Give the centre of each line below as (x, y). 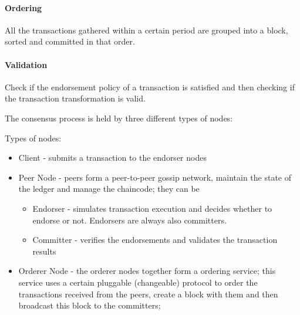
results (44, 251)
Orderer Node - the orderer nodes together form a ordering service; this (147, 271)
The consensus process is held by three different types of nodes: (119, 118)
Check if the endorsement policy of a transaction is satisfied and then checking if (150, 87)
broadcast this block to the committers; (90, 305)
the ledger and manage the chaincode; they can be (109, 189)
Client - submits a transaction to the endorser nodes (112, 157)
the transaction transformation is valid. (75, 98)
